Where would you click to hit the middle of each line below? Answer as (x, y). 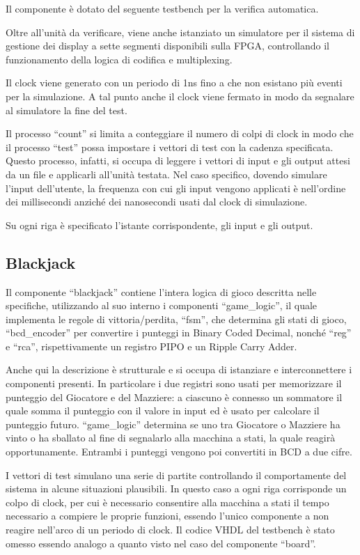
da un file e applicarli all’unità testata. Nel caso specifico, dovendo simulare (166, 174)
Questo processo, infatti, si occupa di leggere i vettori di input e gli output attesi (178, 161)
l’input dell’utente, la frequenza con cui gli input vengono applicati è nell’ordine (176, 188)
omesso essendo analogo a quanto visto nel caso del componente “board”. (161, 543)
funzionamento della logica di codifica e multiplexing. (119, 59)
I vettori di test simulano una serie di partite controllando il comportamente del (176, 475)
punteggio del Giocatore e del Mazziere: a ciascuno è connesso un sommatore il (174, 397)
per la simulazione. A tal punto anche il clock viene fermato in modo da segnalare (180, 96)
